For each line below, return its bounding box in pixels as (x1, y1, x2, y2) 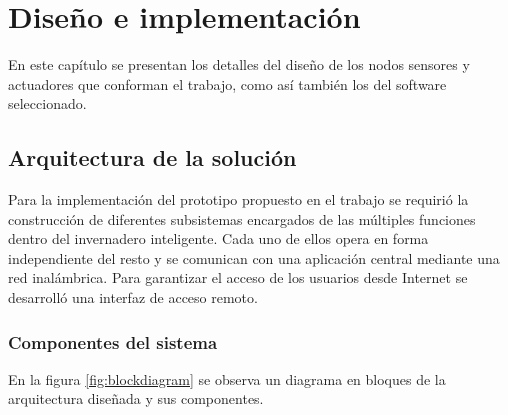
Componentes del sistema (8, 329, 218, 354)
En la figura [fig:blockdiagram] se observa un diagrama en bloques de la (8, 368, 446, 389)
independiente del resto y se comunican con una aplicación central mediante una (8, 247, 500, 268)
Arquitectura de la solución (8, 142, 297, 173)
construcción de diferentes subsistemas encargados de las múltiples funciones (8, 208, 476, 229)
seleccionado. (8, 93, 87, 114)
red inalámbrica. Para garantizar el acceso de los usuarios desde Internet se (8, 267, 468, 288)
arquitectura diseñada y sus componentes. (8, 388, 264, 409)
